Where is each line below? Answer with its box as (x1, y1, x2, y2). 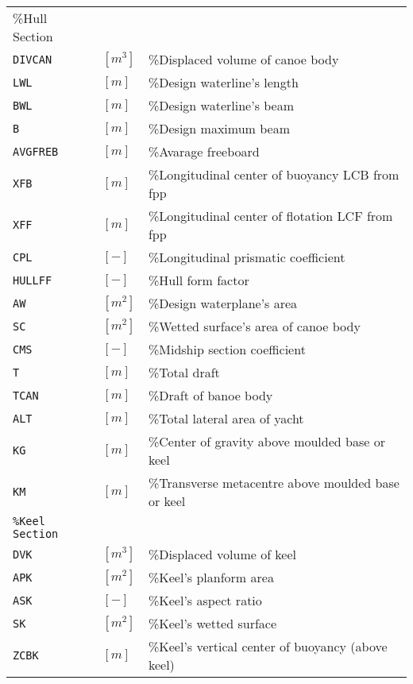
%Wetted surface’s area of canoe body (148, 317, 361, 335)
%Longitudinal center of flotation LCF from (148, 207, 393, 225)
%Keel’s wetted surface (148, 614, 277, 632)
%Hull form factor (148, 271, 249, 289)
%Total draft (148, 363, 220, 381)
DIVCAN (13, 52, 52, 66)
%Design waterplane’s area (148, 294, 298, 312)
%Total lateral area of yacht (148, 409, 304, 427)
